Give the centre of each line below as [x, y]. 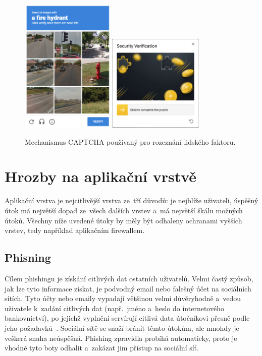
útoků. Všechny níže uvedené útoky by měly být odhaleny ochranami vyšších [123, 220]
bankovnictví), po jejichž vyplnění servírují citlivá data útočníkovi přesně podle [127, 318]
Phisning [28, 257]
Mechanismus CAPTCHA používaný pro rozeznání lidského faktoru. [130, 141]
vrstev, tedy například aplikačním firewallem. [75, 230]
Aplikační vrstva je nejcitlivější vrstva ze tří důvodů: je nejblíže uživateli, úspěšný [132, 200]
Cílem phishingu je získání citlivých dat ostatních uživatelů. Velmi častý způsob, [129, 278]
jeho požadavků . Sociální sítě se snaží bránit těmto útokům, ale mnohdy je [122, 328]
